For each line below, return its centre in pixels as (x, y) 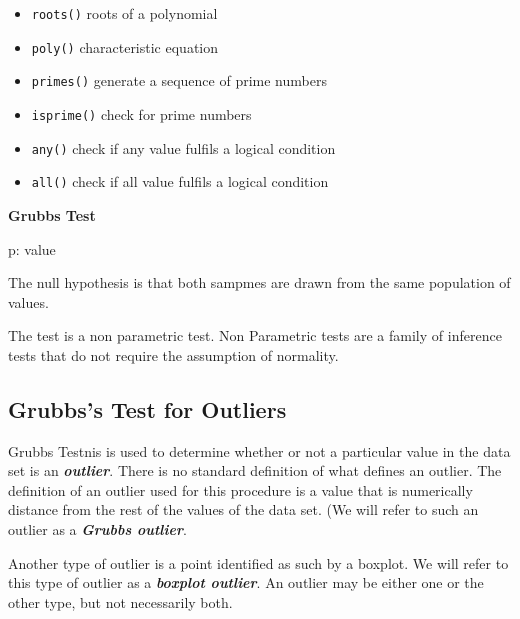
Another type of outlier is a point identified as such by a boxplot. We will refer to (258, 562)
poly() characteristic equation (125, 46)
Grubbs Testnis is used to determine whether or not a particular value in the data (259, 450)
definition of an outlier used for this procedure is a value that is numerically (240, 489)
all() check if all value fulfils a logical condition (180, 181)
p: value (32, 248)
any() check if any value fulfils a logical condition (183, 147)
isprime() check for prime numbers (141, 113)
